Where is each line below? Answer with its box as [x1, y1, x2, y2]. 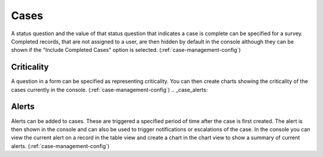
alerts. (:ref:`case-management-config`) [11, 142, 110, 149]
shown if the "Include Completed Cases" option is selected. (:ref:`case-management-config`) [11, 47, 241, 54]
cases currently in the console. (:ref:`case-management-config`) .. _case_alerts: [11, 86, 208, 93]
